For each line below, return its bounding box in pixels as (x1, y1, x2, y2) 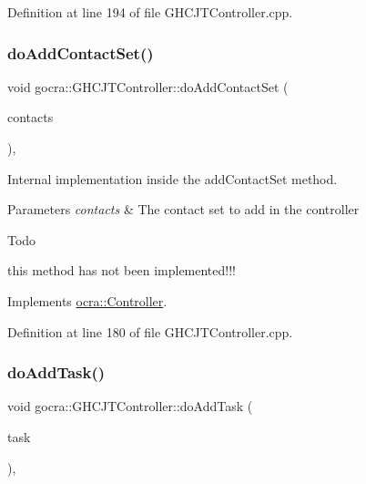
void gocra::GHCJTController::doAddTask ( (7, 396, 253, 416)
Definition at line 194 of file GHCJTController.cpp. (7, 3, 293, 21)
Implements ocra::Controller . (7, 291, 168, 310)
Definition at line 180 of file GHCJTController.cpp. (7, 322, 293, 341)
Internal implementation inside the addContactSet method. (7, 169, 338, 188)
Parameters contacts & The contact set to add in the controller (7, 200, 360, 219)
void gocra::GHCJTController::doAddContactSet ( (7, 77, 289, 96)
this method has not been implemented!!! (7, 261, 236, 280)
